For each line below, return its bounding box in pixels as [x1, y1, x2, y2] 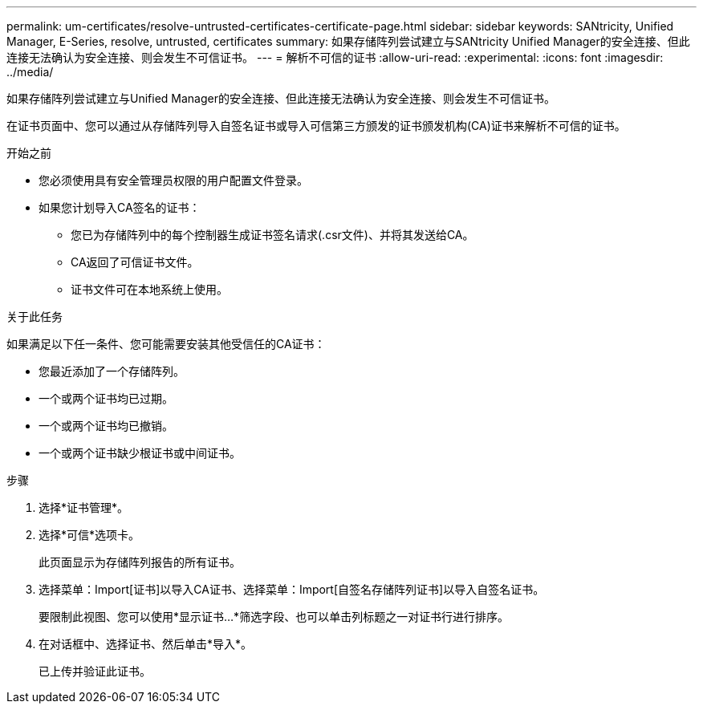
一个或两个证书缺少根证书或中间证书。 [39, 446, 241, 460]
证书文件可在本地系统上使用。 [71, 282, 228, 296]
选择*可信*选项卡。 [39, 528, 140, 542]
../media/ [6, 65, 54, 79]
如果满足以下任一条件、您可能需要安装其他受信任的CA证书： [6, 337, 326, 351]
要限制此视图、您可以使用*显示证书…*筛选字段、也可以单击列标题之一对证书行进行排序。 [39, 610, 510, 623]
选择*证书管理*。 [39, 501, 129, 514]
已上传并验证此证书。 [39, 664, 151, 678]
